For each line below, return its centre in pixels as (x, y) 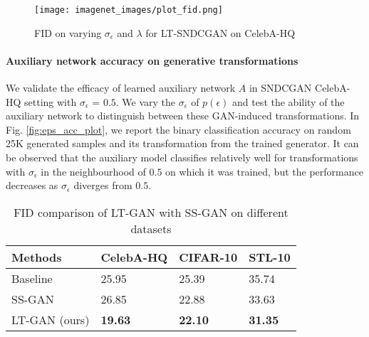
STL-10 (270, 257)
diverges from (103, 185)
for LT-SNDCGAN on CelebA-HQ (220, 32)
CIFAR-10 (208, 257)
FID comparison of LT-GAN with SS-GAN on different (151, 212)
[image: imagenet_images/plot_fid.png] (129, 10)
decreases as (32, 185)
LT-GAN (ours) (51, 319)
